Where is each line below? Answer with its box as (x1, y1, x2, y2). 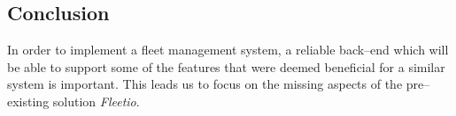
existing (7, 91, 50, 110)
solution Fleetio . (52, 91, 140, 110)
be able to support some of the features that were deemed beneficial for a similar (7, 57, 445, 76)
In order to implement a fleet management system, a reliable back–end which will (7, 40, 449, 59)
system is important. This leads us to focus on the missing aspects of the (7, 75, 403, 93)
